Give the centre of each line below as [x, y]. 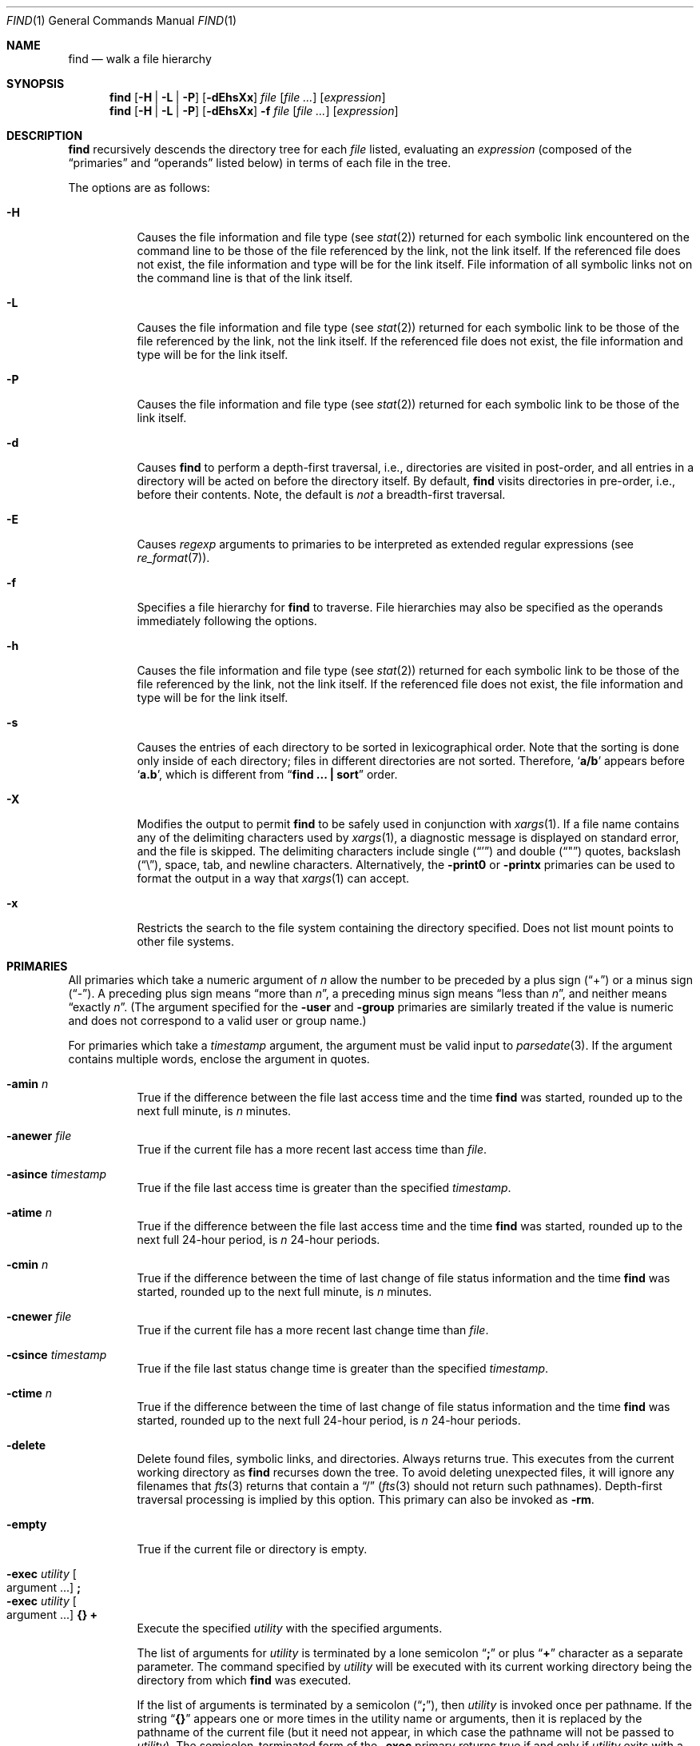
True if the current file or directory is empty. [252, 1549]
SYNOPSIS [36, 84]
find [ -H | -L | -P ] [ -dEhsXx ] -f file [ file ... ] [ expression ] [254, 111]
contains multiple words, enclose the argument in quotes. [219, 1059]
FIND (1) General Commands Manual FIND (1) [122, 20]
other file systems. [186, 941]
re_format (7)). [173, 558]
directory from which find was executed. [244, 1680]
